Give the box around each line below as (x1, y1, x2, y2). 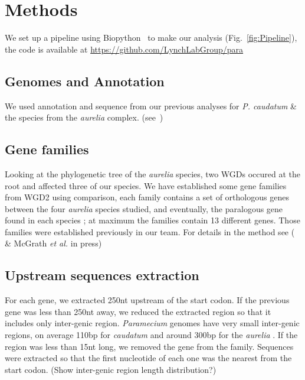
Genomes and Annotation (5, 72, 165, 90)
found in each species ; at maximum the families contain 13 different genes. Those (5, 214, 300, 226)
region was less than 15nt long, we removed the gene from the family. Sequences (5, 340, 294, 352)
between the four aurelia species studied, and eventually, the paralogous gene (5, 202, 283, 215)
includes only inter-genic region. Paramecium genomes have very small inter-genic (5, 317, 300, 329)
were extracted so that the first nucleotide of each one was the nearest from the (5, 352, 292, 364)
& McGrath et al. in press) (5, 237, 102, 249)
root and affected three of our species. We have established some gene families (5, 179, 287, 191)
